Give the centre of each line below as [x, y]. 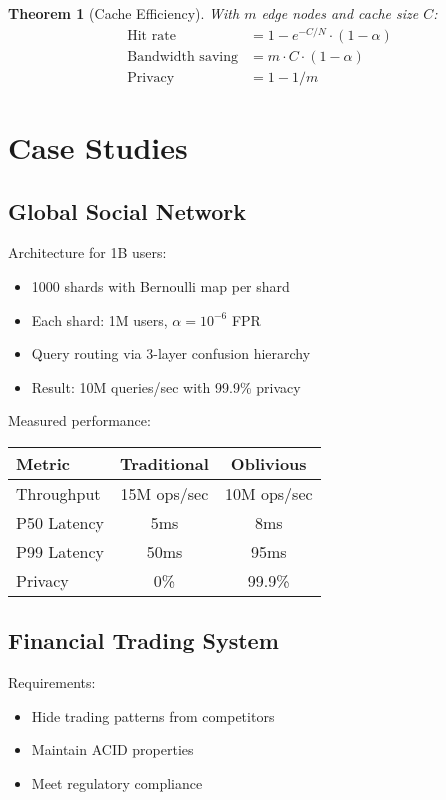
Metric [43, 463]
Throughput [58, 493]
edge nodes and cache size [340, 13]
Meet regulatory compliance [117, 782]
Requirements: [52, 682]
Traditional [164, 463]
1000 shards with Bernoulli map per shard [160, 285]
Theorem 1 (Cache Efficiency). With [124, 13]
